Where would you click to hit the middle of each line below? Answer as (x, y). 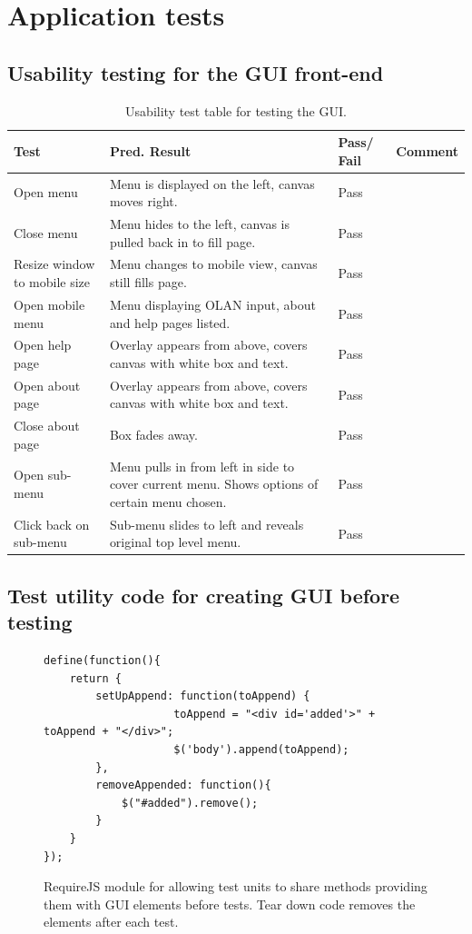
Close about (47, 426)
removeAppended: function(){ (183, 785)
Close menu (46, 232)
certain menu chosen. (168, 501)
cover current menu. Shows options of (214, 484)
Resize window (54, 264)
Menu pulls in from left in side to (202, 466)
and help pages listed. (170, 322)
